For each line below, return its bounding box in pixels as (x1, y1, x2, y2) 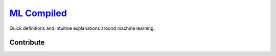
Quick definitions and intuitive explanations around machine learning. (9, 25, 155, 31)
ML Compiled (9, 8, 67, 19)
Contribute (9, 38, 45, 47)
